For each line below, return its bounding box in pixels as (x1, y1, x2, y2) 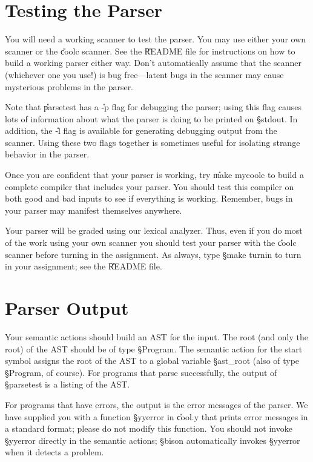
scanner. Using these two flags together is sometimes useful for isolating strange (5, 136, 300, 148)
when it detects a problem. (5, 446, 104, 458)
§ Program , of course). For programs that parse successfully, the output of (5, 366, 277, 378)
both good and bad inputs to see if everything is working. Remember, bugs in (5, 192, 293, 205)
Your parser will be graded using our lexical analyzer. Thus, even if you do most (5, 224, 303, 237)
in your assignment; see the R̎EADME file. (5, 260, 162, 272)
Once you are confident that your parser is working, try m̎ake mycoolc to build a (5, 168, 304, 181)
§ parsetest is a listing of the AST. (5, 378, 130, 391)
